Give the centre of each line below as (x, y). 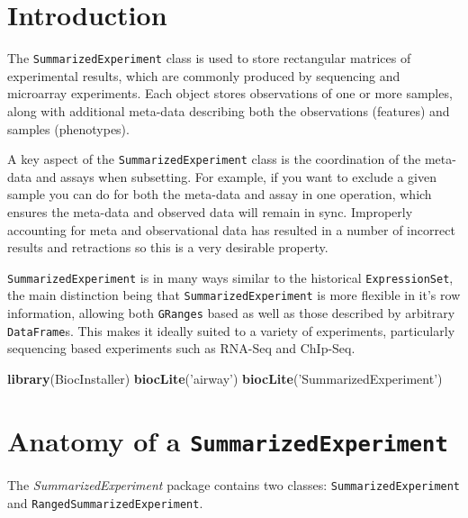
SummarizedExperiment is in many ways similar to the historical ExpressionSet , (230, 277)
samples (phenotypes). (68, 128)
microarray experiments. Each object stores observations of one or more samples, (230, 93)
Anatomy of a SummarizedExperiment (228, 440)
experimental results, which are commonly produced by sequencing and (204, 75)
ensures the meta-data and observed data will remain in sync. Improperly (210, 212)
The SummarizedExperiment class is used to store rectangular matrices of (209, 58)
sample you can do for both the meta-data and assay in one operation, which (220, 194)
